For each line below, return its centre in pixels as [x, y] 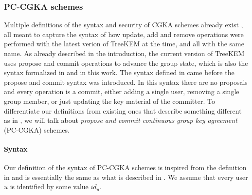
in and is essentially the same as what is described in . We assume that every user [126, 177]
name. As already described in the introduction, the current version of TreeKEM [124, 53]
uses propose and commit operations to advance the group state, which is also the [126, 63]
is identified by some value [49, 186]
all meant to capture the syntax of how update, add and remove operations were [124, 34]
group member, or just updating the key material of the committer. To [109, 101]
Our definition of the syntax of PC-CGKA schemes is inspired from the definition [125, 167]
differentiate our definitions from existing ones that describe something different [123, 110]
